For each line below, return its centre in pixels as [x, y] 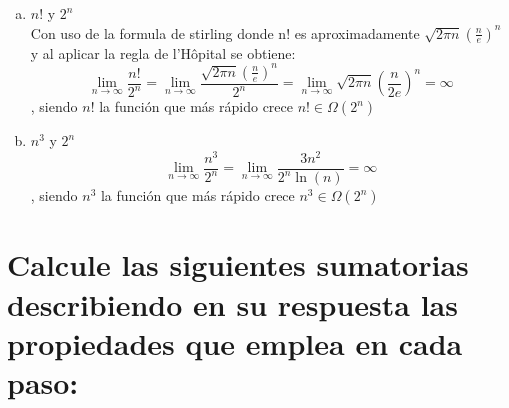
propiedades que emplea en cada [235, 342]
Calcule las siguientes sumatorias [238, 264]
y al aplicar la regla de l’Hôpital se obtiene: [163, 52]
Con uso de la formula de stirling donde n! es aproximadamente [225, 32]
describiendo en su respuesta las [232, 303]
